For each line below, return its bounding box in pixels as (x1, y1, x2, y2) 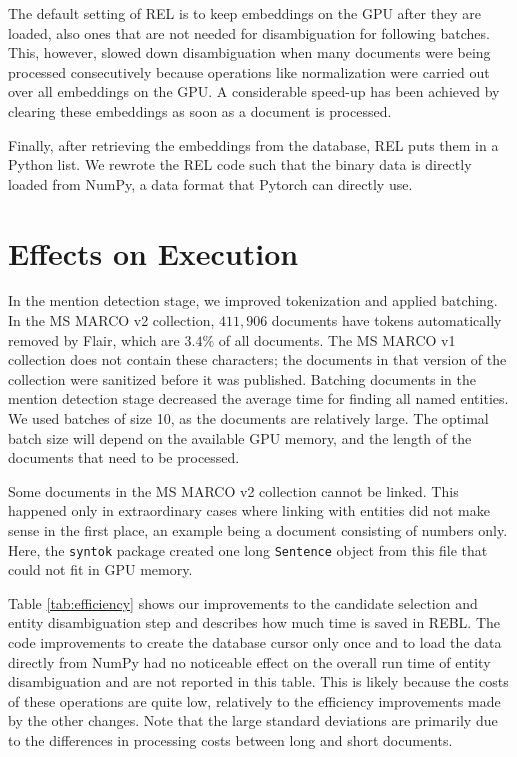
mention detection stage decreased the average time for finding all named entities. (8, 388, 509, 409)
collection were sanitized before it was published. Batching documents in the (8, 368, 477, 389)
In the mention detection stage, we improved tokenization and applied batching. (8, 290, 498, 311)
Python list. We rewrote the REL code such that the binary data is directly (8, 154, 472, 175)
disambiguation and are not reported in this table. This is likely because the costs (8, 671, 509, 692)
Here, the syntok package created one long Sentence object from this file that (8, 539, 488, 560)
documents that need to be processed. (8, 447, 240, 468)
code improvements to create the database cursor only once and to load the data (8, 632, 502, 653)
